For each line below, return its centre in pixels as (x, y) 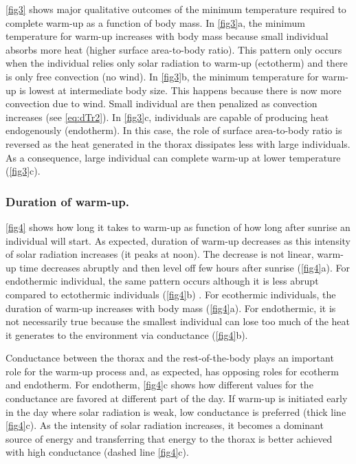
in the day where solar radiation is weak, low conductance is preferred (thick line (176, 411)
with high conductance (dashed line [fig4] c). (97, 452)
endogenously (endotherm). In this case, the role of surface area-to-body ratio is (174, 130)
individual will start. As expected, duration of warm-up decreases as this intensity (178, 240)
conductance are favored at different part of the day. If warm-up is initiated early (177, 398)
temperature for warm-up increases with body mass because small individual (167, 36)
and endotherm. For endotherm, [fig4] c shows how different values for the (159, 385)
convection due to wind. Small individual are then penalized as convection (162, 103)
